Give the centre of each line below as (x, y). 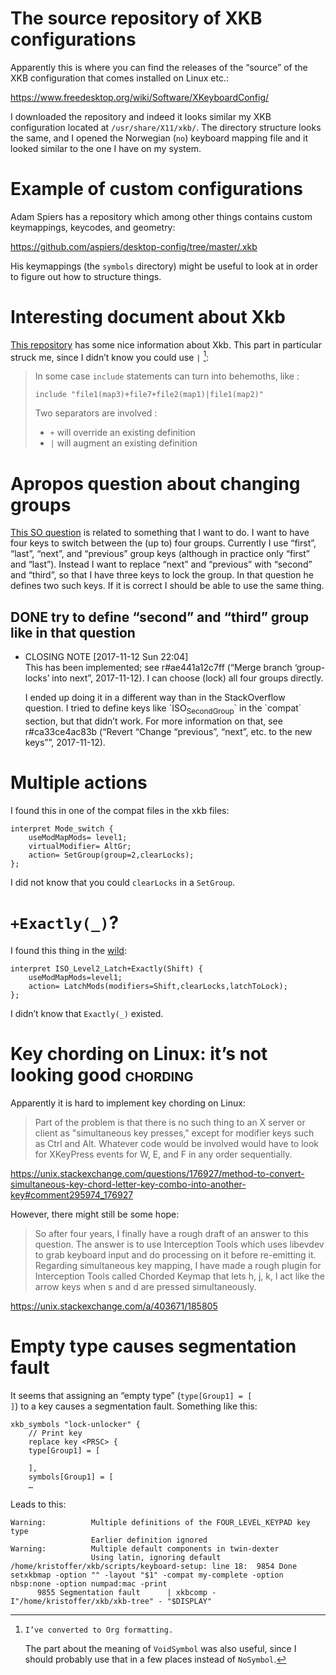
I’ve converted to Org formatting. (99, 1630)
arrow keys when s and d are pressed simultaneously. (145, 1286)
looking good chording (102, 1075)
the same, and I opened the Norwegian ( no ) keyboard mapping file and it (159, 138)
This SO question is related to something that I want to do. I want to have (160, 533)
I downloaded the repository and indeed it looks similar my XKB (141, 116)
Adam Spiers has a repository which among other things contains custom (161, 216)
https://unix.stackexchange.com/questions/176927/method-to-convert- (157, 1173)
